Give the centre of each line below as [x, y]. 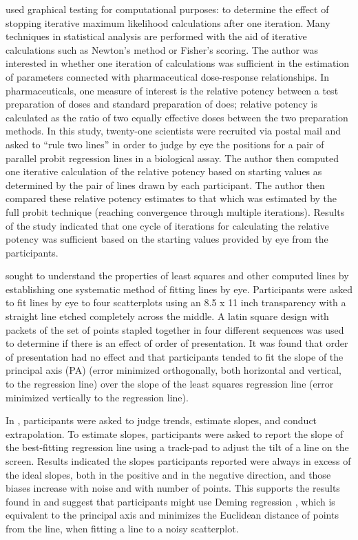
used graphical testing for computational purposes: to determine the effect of [167, 9]
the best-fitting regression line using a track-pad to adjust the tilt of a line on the [177, 447]
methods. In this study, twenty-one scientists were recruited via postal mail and [173, 131]
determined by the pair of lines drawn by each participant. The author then [165, 184]
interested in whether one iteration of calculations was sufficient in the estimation [178, 63]
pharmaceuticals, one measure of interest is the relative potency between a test [172, 90]
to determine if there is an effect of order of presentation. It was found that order [177, 343]
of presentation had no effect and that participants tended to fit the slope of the [175, 356]
